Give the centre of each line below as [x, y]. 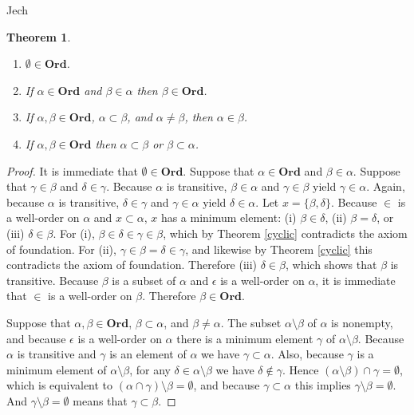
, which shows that [331, 265]
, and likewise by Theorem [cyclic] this [279, 249]
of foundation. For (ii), [61, 249]
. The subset [251, 322]
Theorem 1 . [39, 36]
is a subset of [144, 280]
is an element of [148, 354]
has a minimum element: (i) [229, 217]
